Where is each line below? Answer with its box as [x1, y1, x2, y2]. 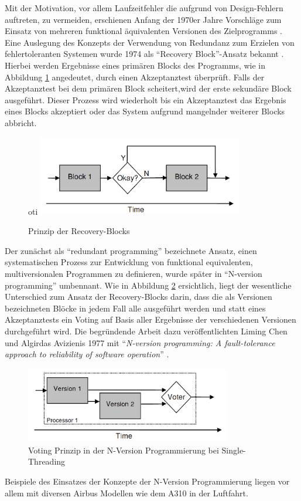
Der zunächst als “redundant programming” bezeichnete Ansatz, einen [5, 244, 257, 256]
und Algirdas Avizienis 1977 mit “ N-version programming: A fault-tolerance [5, 336, 275, 348]
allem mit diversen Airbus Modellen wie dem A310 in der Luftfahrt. [5, 486, 248, 499]
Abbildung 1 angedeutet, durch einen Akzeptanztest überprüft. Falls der [5, 70, 265, 83]
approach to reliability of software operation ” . [5, 348, 169, 360]
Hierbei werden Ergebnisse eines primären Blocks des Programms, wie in [5, 59, 266, 71]
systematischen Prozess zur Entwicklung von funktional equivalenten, [5, 256, 253, 268]
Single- [221, 444, 246, 456]
